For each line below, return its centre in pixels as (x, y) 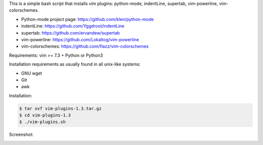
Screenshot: (21, 135)
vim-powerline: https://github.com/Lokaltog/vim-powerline (80, 39)
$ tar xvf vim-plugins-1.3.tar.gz (60, 108)
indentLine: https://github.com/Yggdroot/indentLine (73, 26)
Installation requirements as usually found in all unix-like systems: (75, 64)
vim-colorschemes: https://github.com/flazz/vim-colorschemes (85, 47)
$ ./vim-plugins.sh (42, 122)
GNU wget (32, 73)
